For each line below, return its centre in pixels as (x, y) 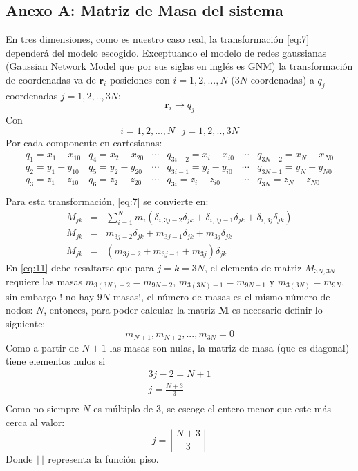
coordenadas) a (282, 79)
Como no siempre (43, 408)
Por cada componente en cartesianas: (84, 142)
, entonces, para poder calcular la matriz (130, 310)
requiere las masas (44, 281)
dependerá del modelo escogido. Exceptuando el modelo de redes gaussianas (166, 52)
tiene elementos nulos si (56, 361)
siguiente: (26, 323)
